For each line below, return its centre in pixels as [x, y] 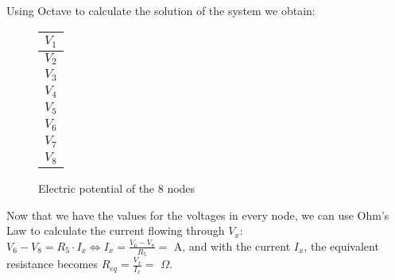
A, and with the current [232, 245]
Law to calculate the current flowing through [116, 230]
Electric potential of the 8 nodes [117, 188]
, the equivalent [341, 245]
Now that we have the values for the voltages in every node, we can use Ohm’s [198, 215]
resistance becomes [52, 264]
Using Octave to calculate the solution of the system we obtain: [161, 10]
